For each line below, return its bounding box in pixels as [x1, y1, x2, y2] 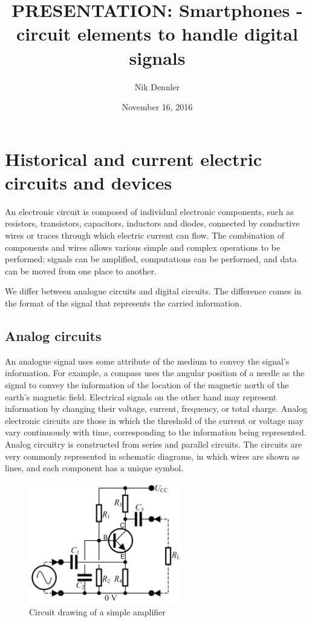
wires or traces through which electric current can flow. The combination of [5, 229, 285, 241]
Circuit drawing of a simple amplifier [29, 605, 166, 618]
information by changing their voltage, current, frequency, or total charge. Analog [5, 402, 308, 415]
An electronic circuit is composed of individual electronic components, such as [5, 205, 294, 217]
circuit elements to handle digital [16, 21, 298, 46]
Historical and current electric [5, 146, 262, 171]
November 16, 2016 [122, 101, 193, 113]
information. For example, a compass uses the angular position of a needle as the [5, 366, 305, 379]
